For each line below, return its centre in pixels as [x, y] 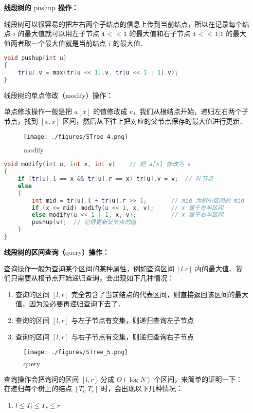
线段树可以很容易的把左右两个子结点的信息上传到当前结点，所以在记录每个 [123, 24]
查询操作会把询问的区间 [41, 379]
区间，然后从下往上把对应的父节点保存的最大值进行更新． [154, 121]
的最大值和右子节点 [160, 33]
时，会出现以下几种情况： [142, 388]
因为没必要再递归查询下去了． [77, 304]
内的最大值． [215, 268]
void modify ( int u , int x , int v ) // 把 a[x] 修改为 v [98, 164]
